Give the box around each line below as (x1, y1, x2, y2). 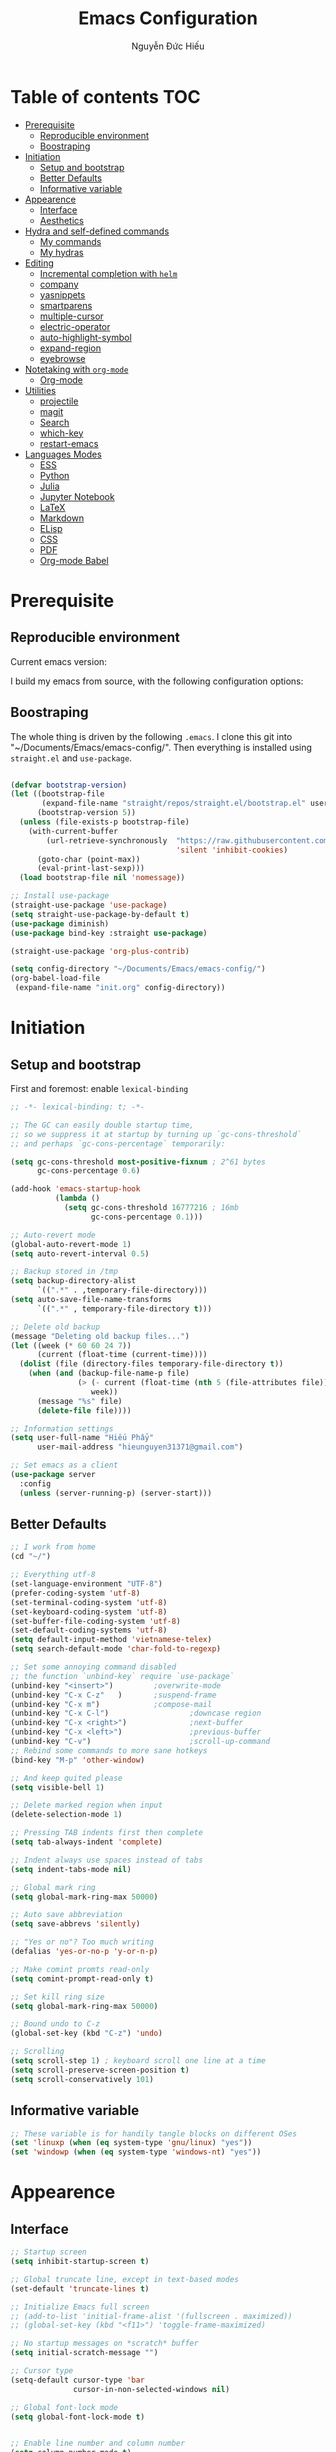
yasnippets (39, 288, 86, 301)
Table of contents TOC (10, 85, 202, 108)
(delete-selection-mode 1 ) (10, 1810, 123, 1820)
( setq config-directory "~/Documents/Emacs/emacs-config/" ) (10, 964, 267, 974)
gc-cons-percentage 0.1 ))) (90, 1212, 203, 1222)
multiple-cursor (39, 310, 104, 322)
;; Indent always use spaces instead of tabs (10, 1855, 203, 1865)
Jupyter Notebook (39, 490, 115, 502)
